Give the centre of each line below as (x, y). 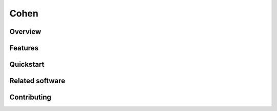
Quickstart (27, 64)
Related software (37, 81)
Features (24, 48)
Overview (25, 32)
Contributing (30, 97)
